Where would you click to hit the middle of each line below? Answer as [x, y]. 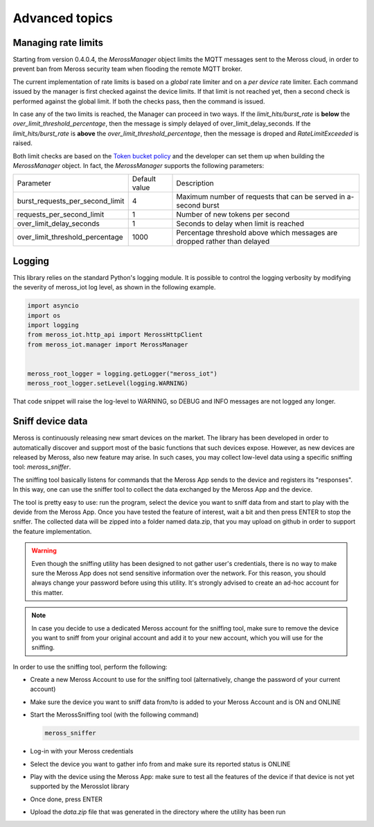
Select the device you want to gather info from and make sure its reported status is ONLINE [160, 764]
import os [44, 315]
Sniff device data [50, 421]
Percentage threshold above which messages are [257, 233]
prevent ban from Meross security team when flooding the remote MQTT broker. [127, 69]
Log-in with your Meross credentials [82, 751]
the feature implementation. [52, 531]
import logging [53, 325]
